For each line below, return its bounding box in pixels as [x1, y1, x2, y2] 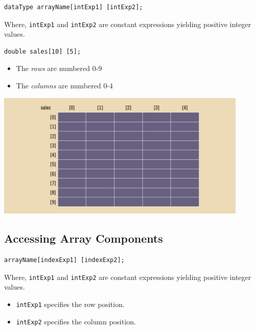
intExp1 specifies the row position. [16, 299, 125, 310]
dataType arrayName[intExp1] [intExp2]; [4, 4, 143, 11]
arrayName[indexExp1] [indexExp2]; [4, 256, 125, 264]
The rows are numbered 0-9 [16, 63, 102, 74]
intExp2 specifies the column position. [16, 316, 136, 326]
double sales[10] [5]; [4, 48, 81, 55]
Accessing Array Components [4, 230, 163, 246]
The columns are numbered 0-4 [16, 80, 113, 91]
